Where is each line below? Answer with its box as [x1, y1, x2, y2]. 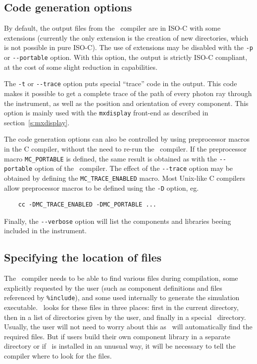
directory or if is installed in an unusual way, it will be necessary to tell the [4, 341, 236, 351]
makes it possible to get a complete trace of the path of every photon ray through [4, 88, 252, 98]
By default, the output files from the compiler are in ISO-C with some [4, 23, 221, 33]
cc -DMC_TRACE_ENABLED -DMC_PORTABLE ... [18, 201, 156, 208]
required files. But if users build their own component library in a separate [4, 331, 230, 341]
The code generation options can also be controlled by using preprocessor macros [4, 134, 250, 144]
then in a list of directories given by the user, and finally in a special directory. [4, 312, 246, 322]
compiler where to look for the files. [4, 351, 112, 361]
